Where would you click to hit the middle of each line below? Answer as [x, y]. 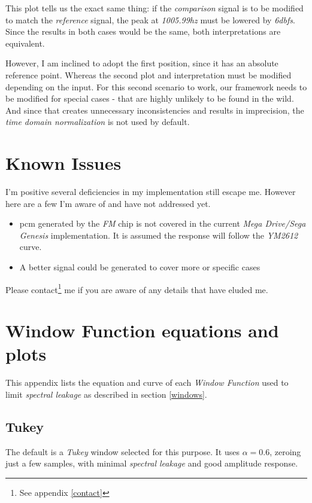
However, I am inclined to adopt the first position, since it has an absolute [142, 63]
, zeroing [285, 451]
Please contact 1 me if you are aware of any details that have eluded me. [137, 288]
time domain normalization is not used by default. [98, 122]
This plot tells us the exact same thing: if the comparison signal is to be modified [155, 8]
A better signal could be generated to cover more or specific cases [140, 267]
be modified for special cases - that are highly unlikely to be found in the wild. [150, 98]
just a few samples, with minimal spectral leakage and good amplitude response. [152, 463]
